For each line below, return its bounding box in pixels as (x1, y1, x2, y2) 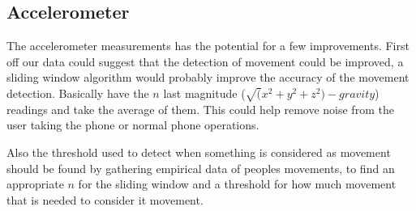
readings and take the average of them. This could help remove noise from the (6, 100, 394, 117)
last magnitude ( (163, 84, 246, 101)
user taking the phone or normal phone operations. (6, 116, 259, 133)
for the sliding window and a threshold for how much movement (78, 175, 397, 192)
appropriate (6, 175, 64, 192)
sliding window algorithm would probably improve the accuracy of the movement (6, 69, 410, 86)
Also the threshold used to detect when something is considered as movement (6, 143, 391, 160)
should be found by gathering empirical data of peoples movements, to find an (6, 159, 395, 176)
